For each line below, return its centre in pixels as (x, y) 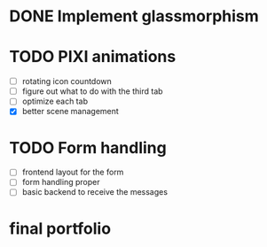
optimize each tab (55, 101)
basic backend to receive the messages (95, 192)
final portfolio (60, 228)
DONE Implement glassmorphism (134, 16)
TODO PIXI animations (93, 57)
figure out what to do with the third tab (92, 91)
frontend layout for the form (73, 172)
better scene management (71, 112)
